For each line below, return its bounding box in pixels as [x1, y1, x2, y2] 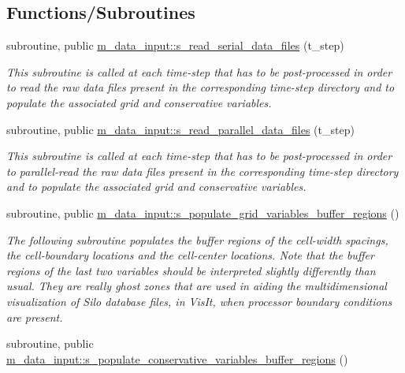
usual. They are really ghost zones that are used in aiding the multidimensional [6, 278, 387, 294]
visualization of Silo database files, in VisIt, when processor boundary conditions [6, 293, 392, 309]
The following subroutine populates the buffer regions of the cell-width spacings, [6, 231, 388, 248]
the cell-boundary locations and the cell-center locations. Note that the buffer [6, 247, 374, 263]
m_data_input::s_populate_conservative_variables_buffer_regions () [6, 350, 348, 367]
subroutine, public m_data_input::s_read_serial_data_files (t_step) [6, 37, 344, 54]
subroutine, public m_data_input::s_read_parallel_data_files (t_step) [6, 121, 355, 137]
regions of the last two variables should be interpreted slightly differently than [6, 262, 376, 278]
